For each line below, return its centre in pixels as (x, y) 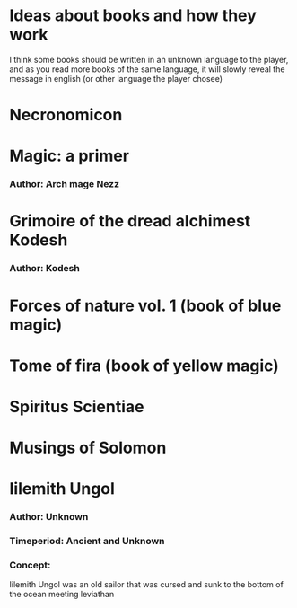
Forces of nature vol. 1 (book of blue (145, 305)
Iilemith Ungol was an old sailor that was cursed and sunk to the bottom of (147, 585)
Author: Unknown (49, 517)
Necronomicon (66, 115)
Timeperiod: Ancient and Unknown (87, 542)
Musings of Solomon (88, 448)
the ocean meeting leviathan (62, 595)
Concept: (30, 565)
